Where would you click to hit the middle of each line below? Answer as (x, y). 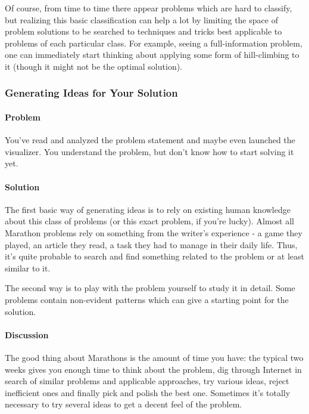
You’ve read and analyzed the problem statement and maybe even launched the (150, 140)
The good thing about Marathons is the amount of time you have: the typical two (154, 357)
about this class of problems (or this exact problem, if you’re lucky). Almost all (149, 221)
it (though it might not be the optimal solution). (94, 66)
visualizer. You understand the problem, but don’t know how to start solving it (149, 151)
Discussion (27, 334)
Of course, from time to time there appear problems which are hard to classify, (149, 8)
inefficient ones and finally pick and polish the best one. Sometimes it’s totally (148, 392)
